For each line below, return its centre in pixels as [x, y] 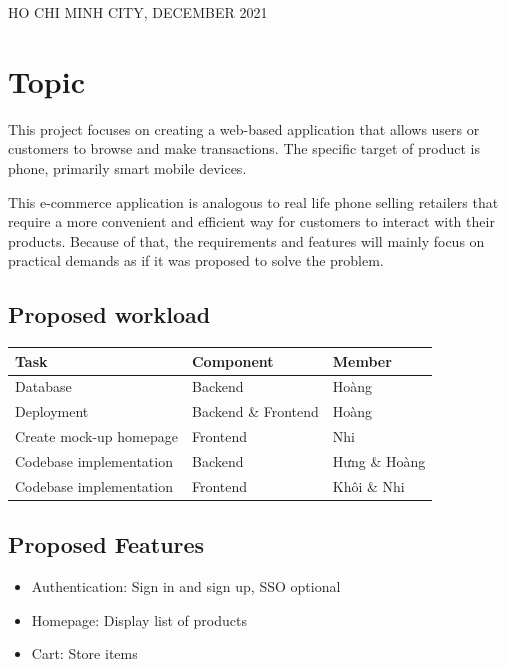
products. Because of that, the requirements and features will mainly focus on [246, 240]
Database [43, 386]
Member [362, 360]
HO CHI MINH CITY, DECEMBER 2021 [138, 12]
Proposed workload [109, 314]
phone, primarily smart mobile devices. [127, 167]
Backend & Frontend [255, 411]
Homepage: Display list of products [139, 619]
